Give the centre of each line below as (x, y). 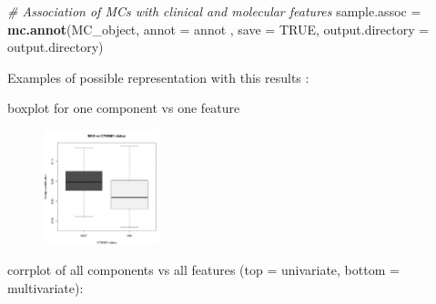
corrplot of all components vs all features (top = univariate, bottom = (203, 270)
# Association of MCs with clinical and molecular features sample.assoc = (214, 11)
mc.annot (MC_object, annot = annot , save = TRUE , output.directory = (218, 29)
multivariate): (46, 287)
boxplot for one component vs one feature (124, 108)
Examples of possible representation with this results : (158, 77)
